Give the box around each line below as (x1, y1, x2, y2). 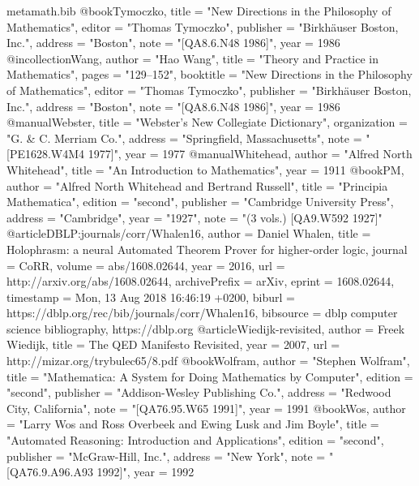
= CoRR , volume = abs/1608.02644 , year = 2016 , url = (6, 256, 285, 273)
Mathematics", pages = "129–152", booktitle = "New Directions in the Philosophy (6, 66, 413, 83)
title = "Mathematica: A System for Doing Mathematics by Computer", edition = (6, 368, 413, 385)
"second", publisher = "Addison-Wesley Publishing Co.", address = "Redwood (6, 384, 391, 401)
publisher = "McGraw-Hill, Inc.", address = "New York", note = (6, 447, 326, 464)
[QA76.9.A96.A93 (6, 463, 93, 480)
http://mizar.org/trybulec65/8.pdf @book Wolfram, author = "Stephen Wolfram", (6, 352, 410, 369)
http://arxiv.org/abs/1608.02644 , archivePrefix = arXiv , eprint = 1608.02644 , (6, 273, 395, 290)
